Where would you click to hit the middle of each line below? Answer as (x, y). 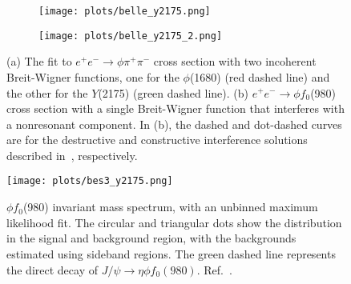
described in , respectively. (72, 155)
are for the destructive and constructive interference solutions (157, 140)
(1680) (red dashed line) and (260, 76)
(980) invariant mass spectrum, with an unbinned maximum (170, 207)
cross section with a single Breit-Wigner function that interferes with (175, 108)
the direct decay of (52, 269)
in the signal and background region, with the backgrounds (151, 238)
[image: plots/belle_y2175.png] (125, 11)
